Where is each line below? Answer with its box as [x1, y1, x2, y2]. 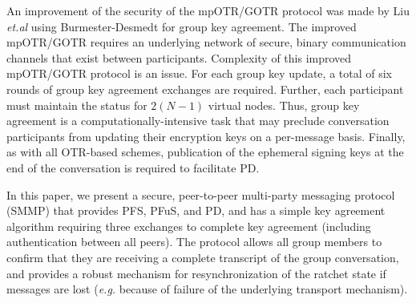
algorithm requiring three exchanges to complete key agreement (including [6, 217, 371, 234]
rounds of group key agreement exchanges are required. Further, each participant [6, 80, 404, 97]
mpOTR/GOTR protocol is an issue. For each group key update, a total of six [6, 65, 392, 82]
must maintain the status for [6, 96, 147, 113]
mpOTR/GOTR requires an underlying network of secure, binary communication [6, 34, 406, 50]
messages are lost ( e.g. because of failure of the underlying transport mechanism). [6, 281, 408, 297]
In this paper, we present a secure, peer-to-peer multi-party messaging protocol [6, 186, 395, 203]
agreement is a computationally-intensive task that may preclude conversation [6, 112, 390, 129]
